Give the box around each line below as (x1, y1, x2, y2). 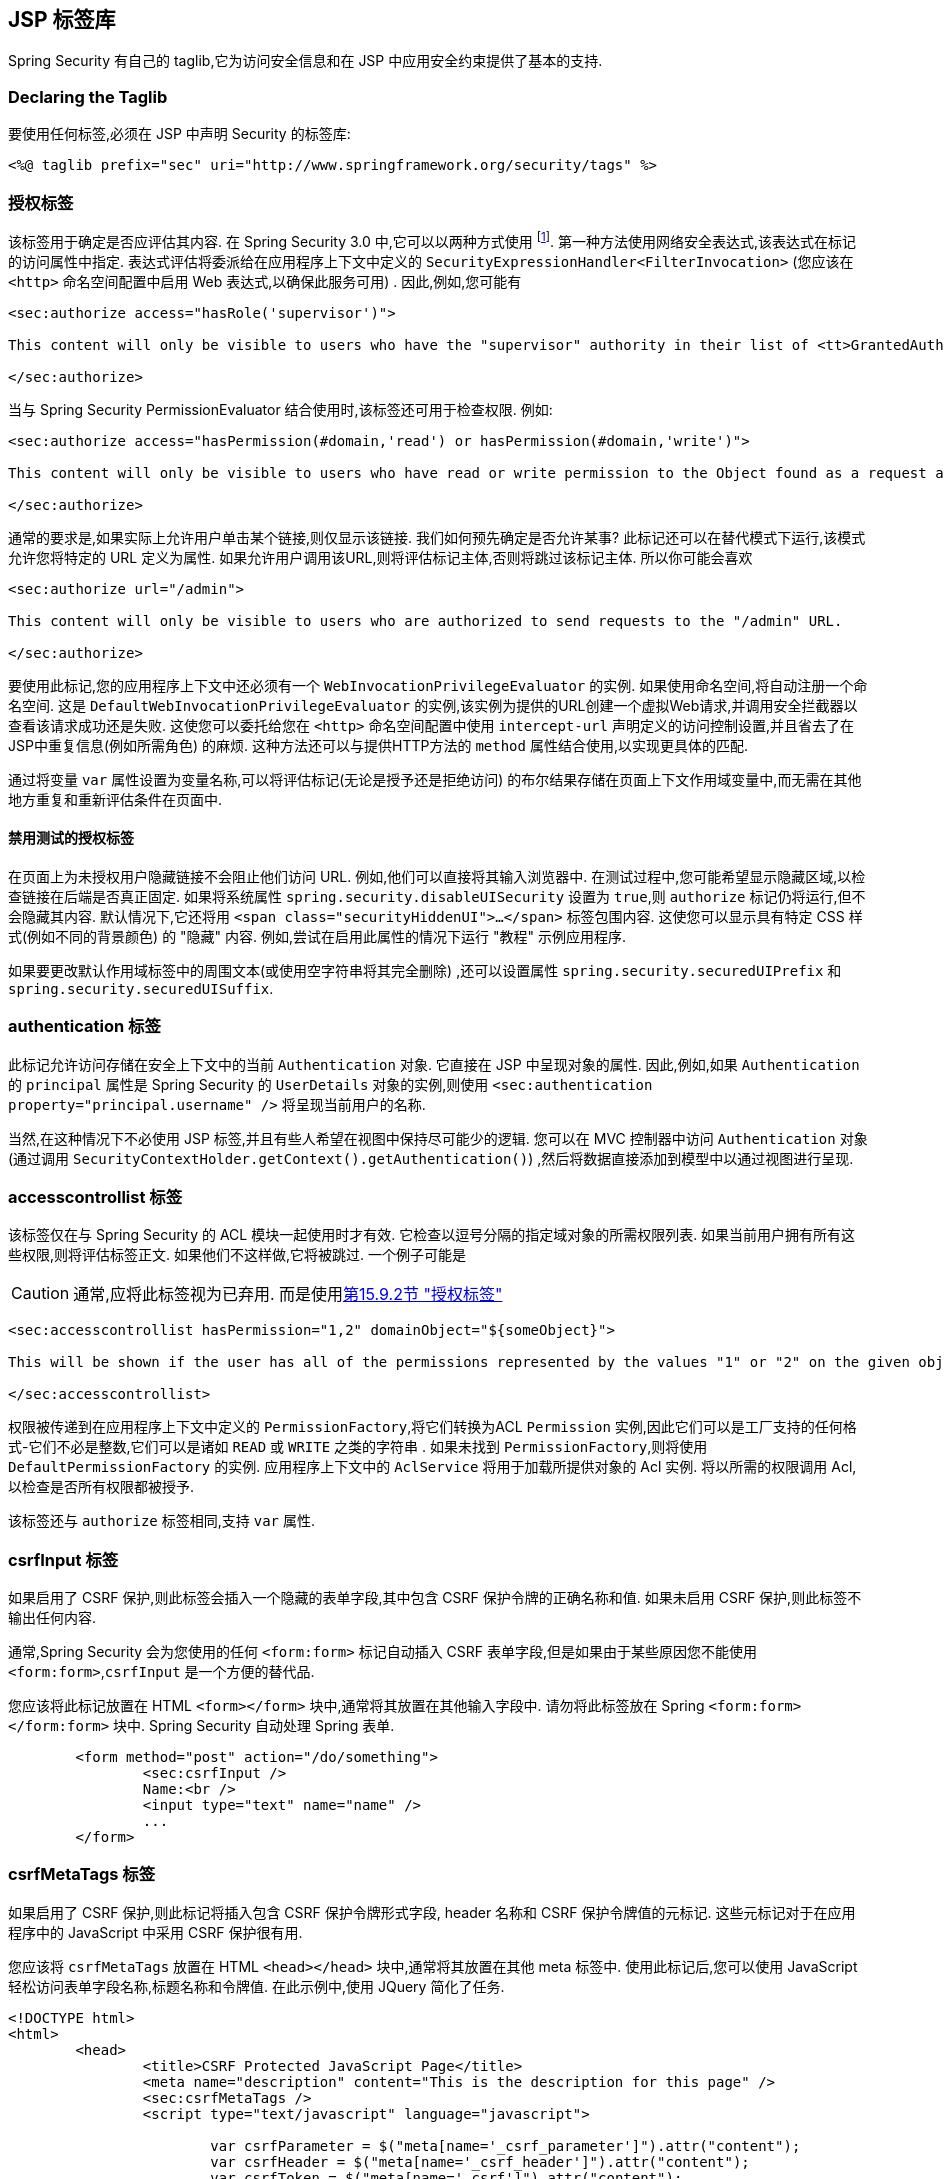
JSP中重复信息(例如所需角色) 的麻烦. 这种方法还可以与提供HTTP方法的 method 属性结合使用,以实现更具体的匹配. (8, 736, 748, 754)
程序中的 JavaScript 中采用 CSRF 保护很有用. (8, 1923, 303, 1941)
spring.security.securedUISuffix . (8, 979, 274, 997)
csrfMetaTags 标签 (8, 1864, 155, 1885)
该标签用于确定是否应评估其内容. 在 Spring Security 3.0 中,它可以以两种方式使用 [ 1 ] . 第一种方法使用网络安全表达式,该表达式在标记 (8, 229, 856, 250)
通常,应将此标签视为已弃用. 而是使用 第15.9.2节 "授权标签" (73, 1284, 503, 1305)
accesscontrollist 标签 (8, 1186, 182, 1207)
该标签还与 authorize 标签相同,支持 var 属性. (8, 1512, 315, 1530)
